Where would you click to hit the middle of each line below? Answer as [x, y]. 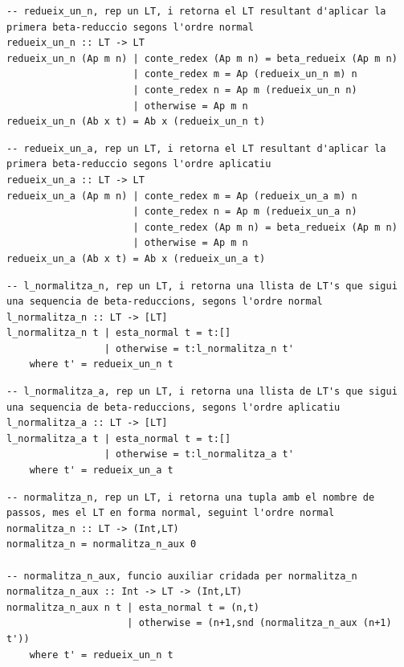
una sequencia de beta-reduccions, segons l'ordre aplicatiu [173, 407]
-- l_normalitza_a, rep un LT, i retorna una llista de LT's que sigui [202, 392]
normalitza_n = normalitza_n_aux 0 [102, 544]
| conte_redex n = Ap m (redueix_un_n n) [245, 90]
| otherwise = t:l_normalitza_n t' [199, 348]
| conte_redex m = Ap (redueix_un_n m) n [245, 74]
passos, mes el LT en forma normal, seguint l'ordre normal [171, 513]
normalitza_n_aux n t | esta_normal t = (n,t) [133, 607]
